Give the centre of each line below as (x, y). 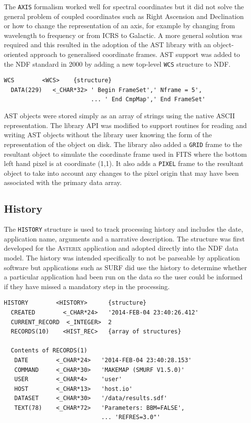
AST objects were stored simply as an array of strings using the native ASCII (119, 116)
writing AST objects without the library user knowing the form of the (108, 135)
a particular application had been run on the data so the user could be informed (123, 277)
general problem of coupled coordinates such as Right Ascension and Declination (124, 16)
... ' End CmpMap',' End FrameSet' (148, 100)
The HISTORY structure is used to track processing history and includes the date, (124, 229)
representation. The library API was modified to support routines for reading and (125, 125)
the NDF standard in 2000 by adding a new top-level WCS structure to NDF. (117, 64)
